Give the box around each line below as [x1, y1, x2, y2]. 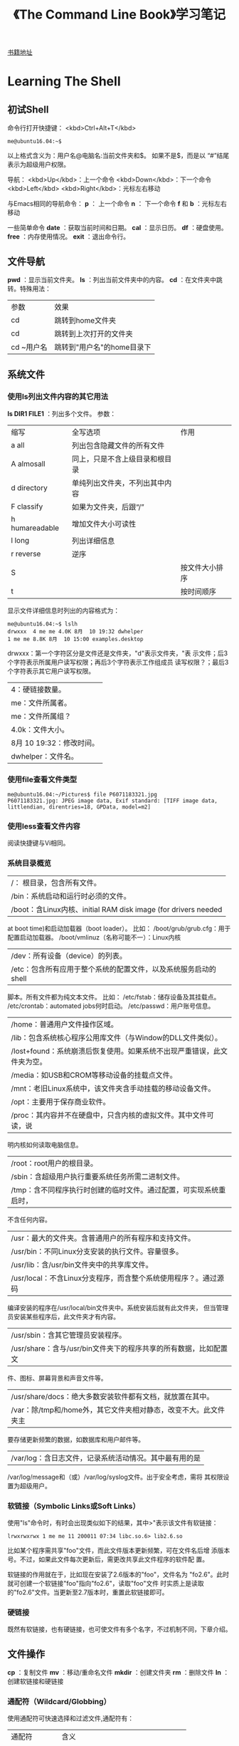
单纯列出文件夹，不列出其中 [71, 478, 165, 488]
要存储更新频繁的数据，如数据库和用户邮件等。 [7, 1435, 144, 1443]
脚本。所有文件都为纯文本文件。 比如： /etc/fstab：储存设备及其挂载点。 [7, 992, 221, 1001]
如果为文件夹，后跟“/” [71, 502, 144, 511]
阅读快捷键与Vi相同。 [7, 838, 70, 848]
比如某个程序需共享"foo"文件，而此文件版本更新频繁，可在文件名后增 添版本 [7, 1546, 230, 1554]
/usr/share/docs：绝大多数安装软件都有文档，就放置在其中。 [11, 1391, 214, 1401]
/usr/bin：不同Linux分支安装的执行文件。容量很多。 [11, 1246, 184, 1256]
